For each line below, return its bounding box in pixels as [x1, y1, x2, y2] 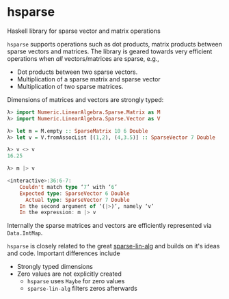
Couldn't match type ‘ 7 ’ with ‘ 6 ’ [19, 183, 118, 190]
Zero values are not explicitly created [16, 270, 122, 278]
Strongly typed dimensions [16, 263, 94, 271]
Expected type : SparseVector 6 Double [19, 190, 130, 197]
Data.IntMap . [7, 229, 43, 237]
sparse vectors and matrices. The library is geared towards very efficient [7, 47, 213, 55]
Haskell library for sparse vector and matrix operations [7, 27, 161, 35]
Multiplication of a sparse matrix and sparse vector [16, 75, 161, 83]
